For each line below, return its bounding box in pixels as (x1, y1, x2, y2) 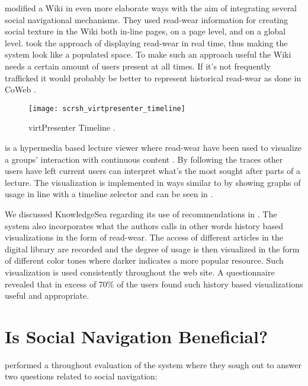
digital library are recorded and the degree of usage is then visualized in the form (5, 242, 300, 255)
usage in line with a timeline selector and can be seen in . (5, 188, 213, 200)
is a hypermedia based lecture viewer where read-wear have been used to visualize (5, 141, 301, 153)
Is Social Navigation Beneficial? (5, 324, 268, 348)
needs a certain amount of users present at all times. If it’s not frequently (5, 59, 271, 72)
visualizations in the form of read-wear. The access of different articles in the (5, 231, 283, 243)
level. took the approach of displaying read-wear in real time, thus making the (5, 36, 288, 49)
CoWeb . (5, 83, 36, 96)
